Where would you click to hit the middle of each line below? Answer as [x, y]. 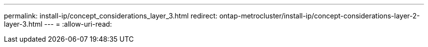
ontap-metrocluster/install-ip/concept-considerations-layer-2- [320, 16]
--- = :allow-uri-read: [78, 24]
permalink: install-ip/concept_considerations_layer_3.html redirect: [111, 16]
